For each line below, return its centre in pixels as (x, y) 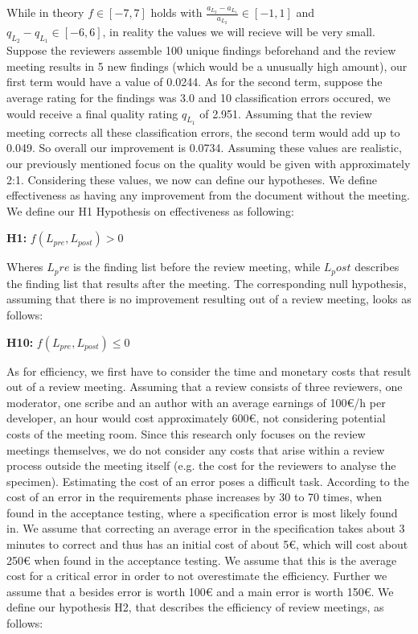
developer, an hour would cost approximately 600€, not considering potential (196, 418)
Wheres (25, 267)
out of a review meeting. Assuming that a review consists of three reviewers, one (205, 387)
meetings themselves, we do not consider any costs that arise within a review (196, 449)
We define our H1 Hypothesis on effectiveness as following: (150, 210)
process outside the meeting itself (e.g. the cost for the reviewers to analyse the (201, 465)
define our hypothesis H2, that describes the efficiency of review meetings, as (195, 607)
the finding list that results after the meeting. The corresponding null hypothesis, (207, 283)
